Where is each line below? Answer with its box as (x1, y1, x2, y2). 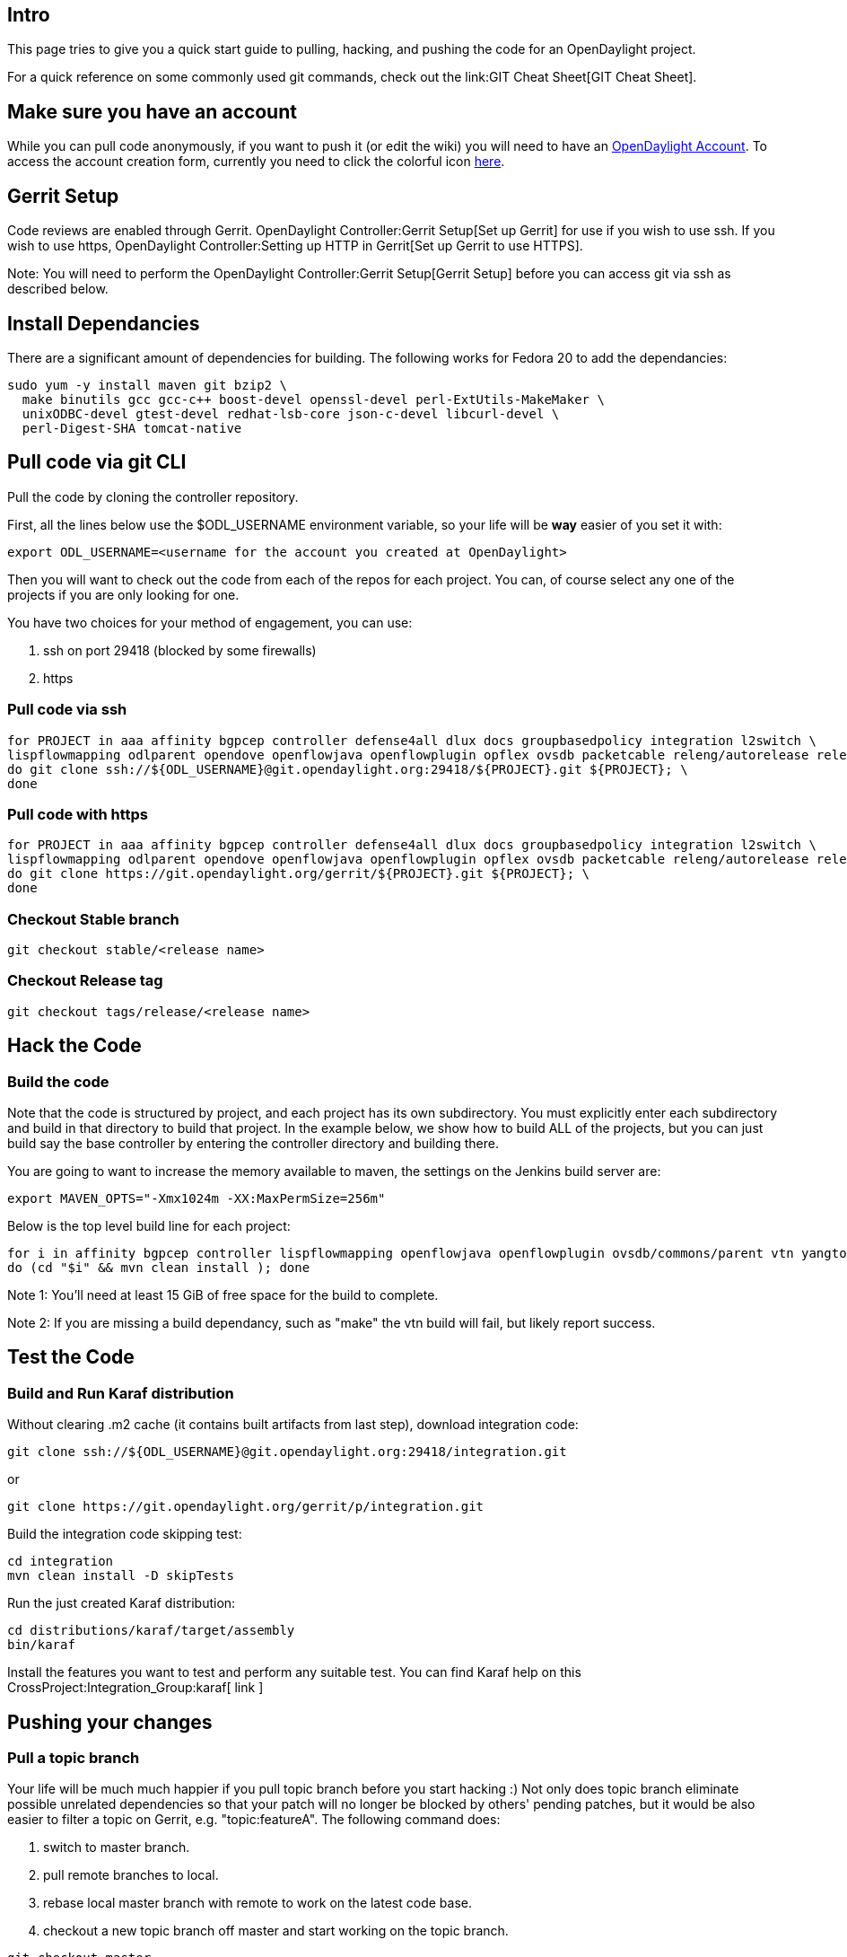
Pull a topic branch (7, 1749, 140, 1768)
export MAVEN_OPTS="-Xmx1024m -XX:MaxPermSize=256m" (7, 1191, 386, 1207)
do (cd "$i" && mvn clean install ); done (7, 1260, 310, 1276)
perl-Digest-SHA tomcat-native (22, 420, 242, 435)
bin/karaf (7, 1637, 75, 1653)
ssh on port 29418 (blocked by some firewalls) (43, 642, 317, 658)
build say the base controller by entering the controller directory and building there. (7, 1136, 499, 1152)
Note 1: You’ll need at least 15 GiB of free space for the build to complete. (7, 1287, 439, 1303)
